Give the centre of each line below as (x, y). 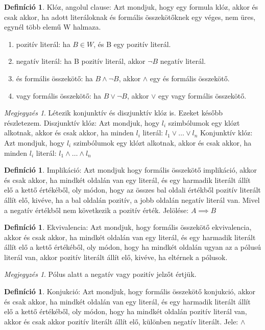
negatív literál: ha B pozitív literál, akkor (81, 61)
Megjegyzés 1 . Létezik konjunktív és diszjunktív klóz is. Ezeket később (113, 113)
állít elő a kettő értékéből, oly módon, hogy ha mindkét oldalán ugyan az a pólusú (132, 247)
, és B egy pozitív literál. (132, 44)
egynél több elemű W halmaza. (53, 27)
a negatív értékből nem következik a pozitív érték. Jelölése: (97, 210)
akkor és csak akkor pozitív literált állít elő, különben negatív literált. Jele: (121, 321)
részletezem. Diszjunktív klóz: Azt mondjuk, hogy (82, 122)
